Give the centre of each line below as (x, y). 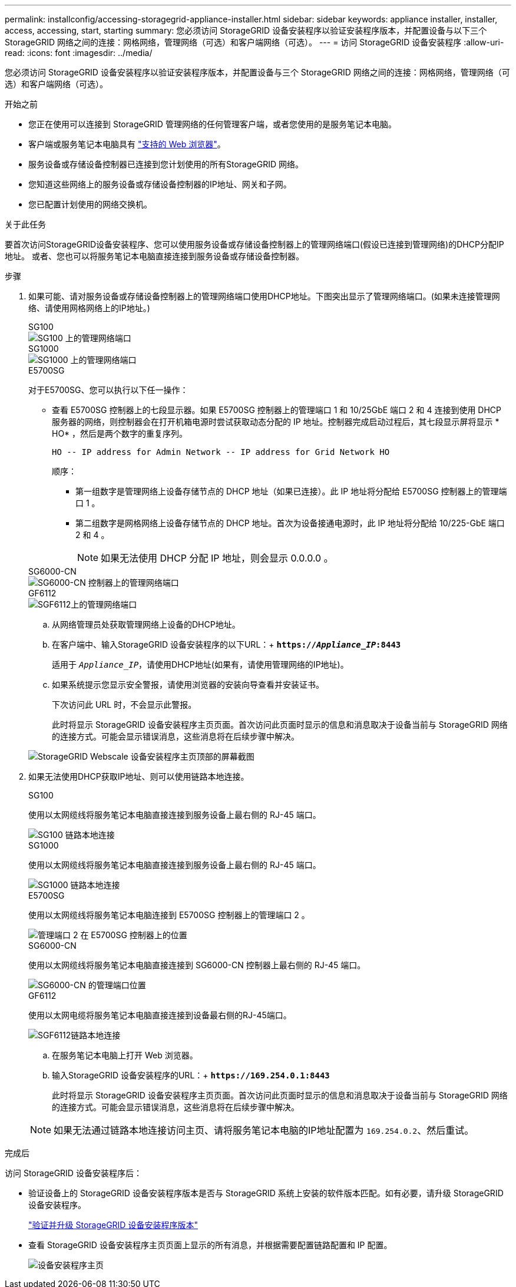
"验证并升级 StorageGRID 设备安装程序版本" (113, 1225)
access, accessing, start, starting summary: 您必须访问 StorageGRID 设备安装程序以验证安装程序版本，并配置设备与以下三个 (246, 30)
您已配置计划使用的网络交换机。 (90, 204)
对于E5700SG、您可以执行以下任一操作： (108, 390)
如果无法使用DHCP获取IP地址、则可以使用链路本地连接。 (139, 776)
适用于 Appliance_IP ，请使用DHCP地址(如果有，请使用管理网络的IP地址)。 (200, 664)
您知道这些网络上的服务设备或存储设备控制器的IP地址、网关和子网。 (160, 184)
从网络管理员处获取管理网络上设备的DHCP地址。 (146, 624)
